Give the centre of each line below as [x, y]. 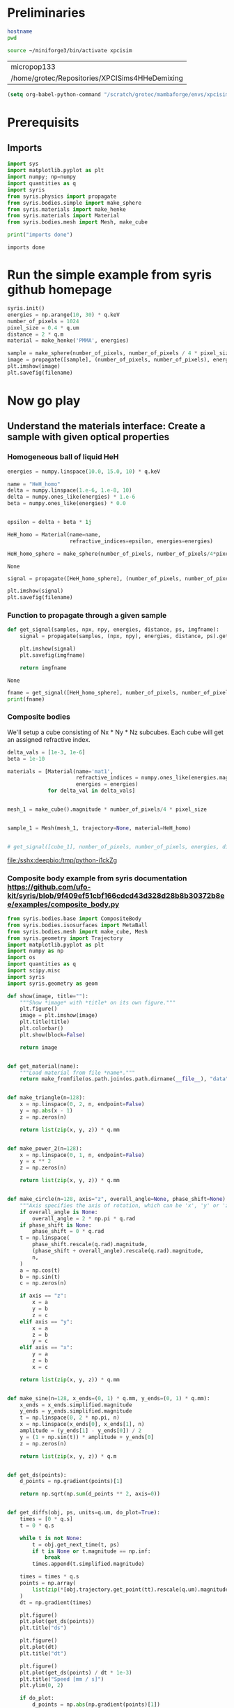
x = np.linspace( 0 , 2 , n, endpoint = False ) [82, 1104]
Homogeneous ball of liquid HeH [63, 457]
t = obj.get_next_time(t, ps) [76, 1544]
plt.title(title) [45, 1022]
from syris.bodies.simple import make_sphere [74, 203]
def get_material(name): [43, 1066]
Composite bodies [39, 717]
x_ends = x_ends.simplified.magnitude [76, 1405]
